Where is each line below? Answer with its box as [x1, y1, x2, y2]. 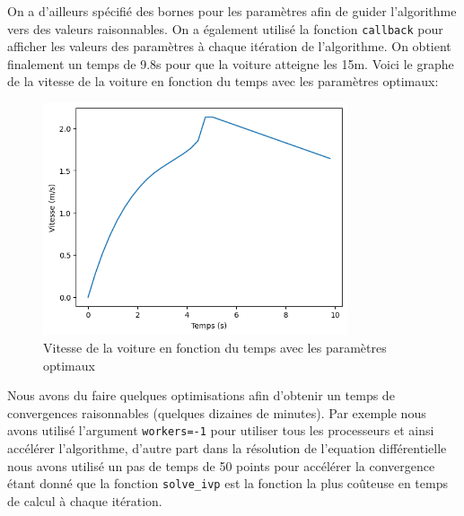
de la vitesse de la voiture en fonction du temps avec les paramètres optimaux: [7, 72, 439, 91]
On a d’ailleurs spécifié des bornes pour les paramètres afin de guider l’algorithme [7, 2, 457, 20]
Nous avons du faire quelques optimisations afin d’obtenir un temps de [7, 386, 395, 405]
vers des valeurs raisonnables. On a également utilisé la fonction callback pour [7, 19, 443, 38]
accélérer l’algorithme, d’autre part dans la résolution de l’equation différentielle [7, 439, 447, 458]
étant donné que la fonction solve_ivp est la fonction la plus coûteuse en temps [7, 474, 448, 493]
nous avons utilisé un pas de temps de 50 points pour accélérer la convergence [7, 456, 435, 475]
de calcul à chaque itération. [7, 491, 162, 510]
